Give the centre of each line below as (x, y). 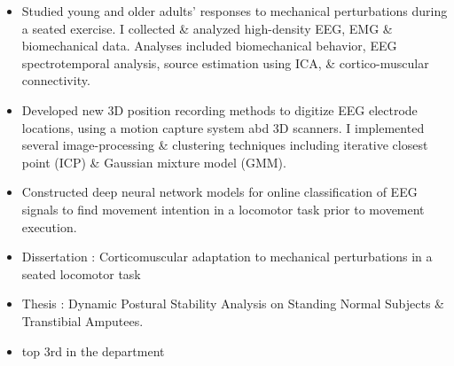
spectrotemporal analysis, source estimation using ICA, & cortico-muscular (225, 62)
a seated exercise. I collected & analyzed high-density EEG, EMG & (207, 28)
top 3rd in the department (93, 350)
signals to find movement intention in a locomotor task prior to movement (223, 209)
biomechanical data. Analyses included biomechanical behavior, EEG (209, 46)
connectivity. (56, 80)
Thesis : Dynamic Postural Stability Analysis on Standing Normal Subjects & (233, 304)
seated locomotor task (81, 273)
